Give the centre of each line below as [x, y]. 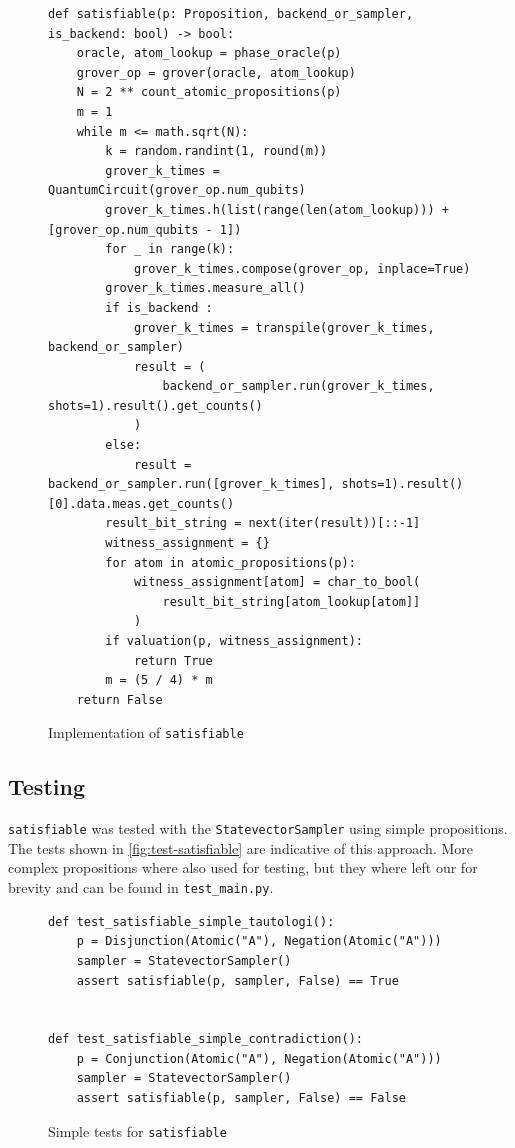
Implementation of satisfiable [146, 732]
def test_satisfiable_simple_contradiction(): [205, 1039]
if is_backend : [159, 307]
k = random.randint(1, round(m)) [216, 151]
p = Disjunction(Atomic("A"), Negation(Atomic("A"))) [259, 941]
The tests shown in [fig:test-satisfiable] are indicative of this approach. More [240, 847]
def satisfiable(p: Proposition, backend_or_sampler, [231, 14]
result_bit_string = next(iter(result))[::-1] [263, 523]
